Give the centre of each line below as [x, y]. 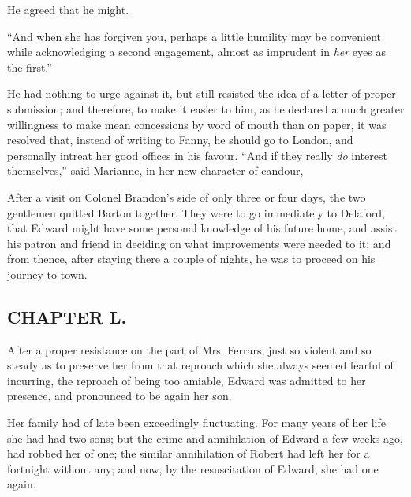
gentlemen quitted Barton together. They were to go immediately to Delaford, [196, 212]
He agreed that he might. [68, 9]
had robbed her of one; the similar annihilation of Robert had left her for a [189, 453]
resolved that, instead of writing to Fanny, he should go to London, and [180, 140]
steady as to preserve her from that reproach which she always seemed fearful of [200, 365]
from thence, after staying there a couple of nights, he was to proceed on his [191, 259]
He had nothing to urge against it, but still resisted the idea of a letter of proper [202, 93]
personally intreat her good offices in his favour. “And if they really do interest [197, 155]
